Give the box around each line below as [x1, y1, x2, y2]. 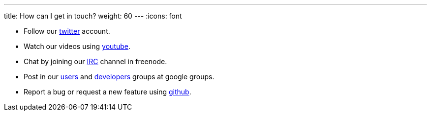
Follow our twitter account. [24, 27, 110, 35]
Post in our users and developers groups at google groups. [24, 72, 215, 81]
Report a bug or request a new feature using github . [24, 88, 191, 96]
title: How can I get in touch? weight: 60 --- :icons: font [4, 12, 182, 20]
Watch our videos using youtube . [24, 42, 130, 50]
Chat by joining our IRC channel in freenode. [24, 57, 167, 66]
